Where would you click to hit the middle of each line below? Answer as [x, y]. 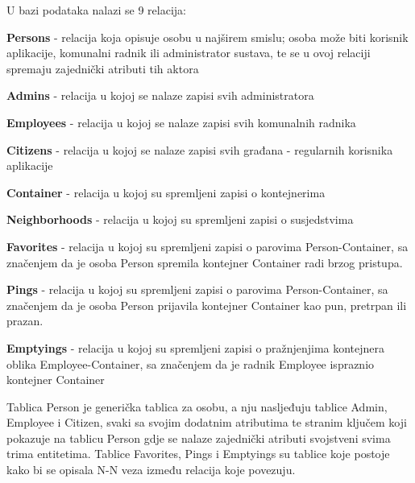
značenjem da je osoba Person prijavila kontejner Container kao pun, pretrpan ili [207, 305]
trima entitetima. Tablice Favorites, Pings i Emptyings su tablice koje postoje [198, 454]
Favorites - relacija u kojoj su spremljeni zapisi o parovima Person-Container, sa [207, 246]
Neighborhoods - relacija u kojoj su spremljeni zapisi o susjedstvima [180, 219]
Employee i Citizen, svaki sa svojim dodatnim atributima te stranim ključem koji [207, 422]
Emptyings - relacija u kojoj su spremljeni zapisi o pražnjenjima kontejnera [196, 347]
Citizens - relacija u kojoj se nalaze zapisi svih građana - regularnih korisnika [200, 149]
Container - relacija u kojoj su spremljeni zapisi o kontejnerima [166, 192]
